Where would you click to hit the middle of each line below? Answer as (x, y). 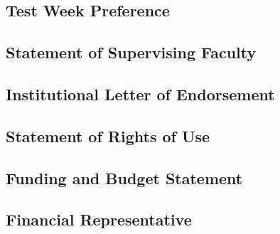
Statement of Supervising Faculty (131, 52)
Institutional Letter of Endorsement (140, 94)
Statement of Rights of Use (108, 135)
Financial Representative (99, 219)
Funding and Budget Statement (124, 177)
